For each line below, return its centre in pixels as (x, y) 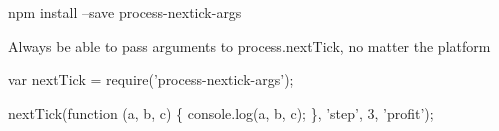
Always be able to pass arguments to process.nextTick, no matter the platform (249, 45)
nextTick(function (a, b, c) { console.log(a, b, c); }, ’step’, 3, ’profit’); (221, 112)
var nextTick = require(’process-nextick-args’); (151, 79)
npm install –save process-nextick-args (125, 12)
